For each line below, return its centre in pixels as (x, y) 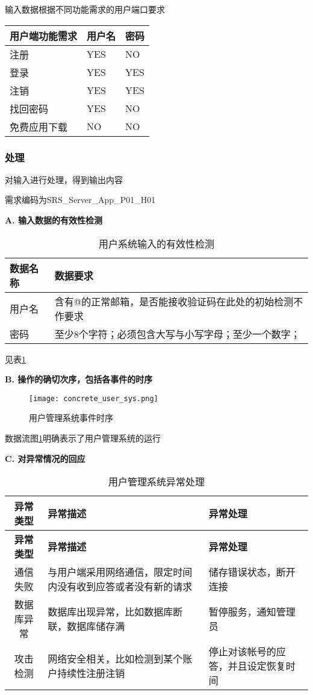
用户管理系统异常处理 (156, 482)
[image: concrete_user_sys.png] (94, 398)
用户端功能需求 (44, 36)
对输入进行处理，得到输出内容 (64, 179)
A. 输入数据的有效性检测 (54, 220)
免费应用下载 (39, 126)
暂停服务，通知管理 (252, 612)
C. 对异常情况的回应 (45, 458)
